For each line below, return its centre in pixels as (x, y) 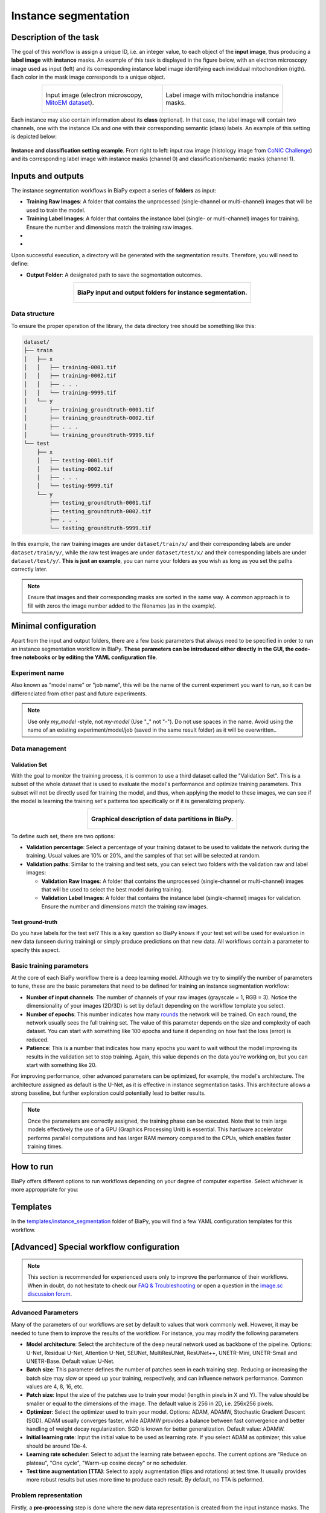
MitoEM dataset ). (70, 102)
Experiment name (38, 673)
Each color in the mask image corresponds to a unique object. (88, 77)
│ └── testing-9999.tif (75, 486)
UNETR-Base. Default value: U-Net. (70, 1361)
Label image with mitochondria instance (222, 95)
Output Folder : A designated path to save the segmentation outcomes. (114, 275)
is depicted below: (34, 137)
